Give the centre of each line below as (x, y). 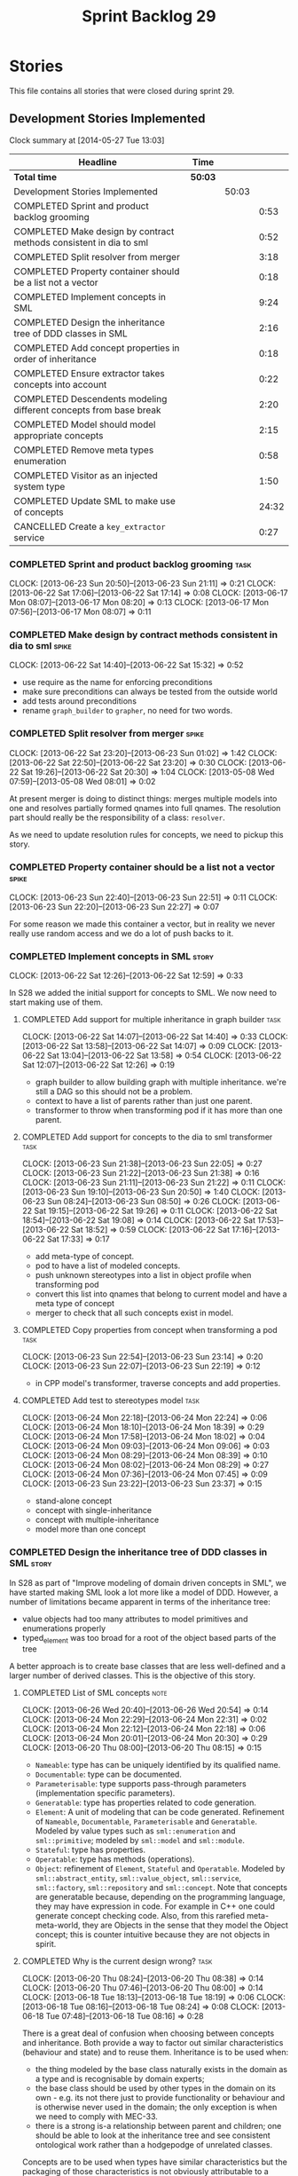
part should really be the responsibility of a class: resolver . (117, 817)
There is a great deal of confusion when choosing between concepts (148, 2033)
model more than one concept (90, 1529)
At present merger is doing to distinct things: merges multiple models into (143, 798)
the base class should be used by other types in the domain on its (156, 2088)
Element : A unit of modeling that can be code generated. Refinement (160, 1812)
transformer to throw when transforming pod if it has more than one (159, 1110)
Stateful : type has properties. (90, 1850)
